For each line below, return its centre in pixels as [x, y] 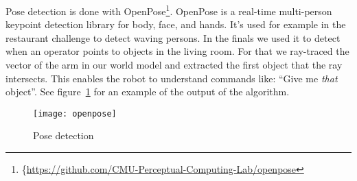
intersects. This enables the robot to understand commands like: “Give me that [172, 78]
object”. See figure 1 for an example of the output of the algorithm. [148, 92]
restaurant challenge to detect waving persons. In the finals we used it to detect [173, 37]
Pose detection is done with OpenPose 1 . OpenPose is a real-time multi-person [169, 10]
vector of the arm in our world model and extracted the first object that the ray [174, 65]
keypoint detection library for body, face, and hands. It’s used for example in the [176, 24]
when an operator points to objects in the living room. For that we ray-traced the [177, 51]
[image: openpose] [75, 113]
